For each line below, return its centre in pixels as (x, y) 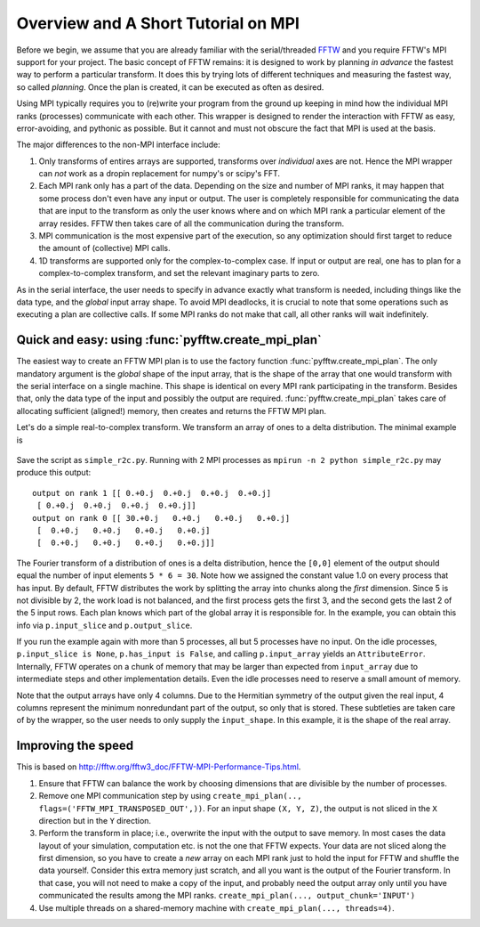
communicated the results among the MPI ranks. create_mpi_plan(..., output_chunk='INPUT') (227, 896)
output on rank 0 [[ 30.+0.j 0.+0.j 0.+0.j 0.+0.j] (161, 518)
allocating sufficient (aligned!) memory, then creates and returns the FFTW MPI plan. (172, 411)
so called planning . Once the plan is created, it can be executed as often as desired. (170, 87)
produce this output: (54, 473)
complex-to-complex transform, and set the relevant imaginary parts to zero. (179, 273)
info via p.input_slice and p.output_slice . (104, 625)
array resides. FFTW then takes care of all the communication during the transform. (192, 224)
